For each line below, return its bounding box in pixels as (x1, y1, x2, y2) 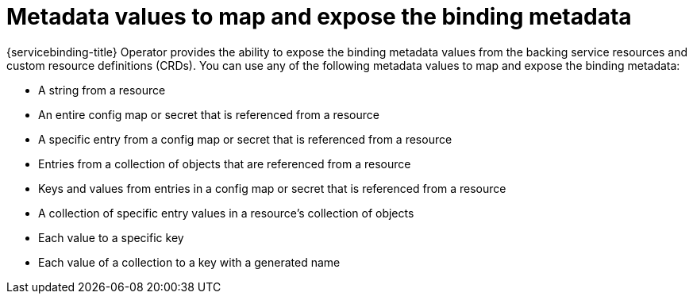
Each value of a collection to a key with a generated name (38, 255, 341, 269)
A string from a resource (38, 83, 166, 97)
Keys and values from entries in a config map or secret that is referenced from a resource (38, 181, 506, 195)
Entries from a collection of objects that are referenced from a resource (38, 156, 411, 171)
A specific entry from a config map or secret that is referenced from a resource (38, 132, 452, 146)
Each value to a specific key (38, 230, 184, 244)
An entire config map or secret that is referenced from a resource (38, 107, 379, 121)
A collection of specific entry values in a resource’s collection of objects (38, 206, 414, 220)
